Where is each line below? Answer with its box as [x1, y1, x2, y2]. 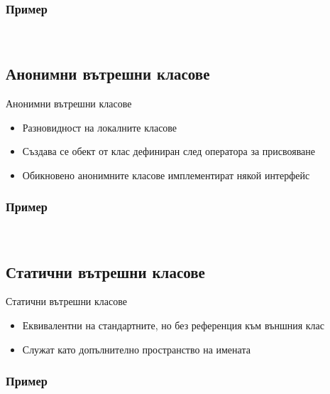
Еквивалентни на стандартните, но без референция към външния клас [22, 318, 324, 332]
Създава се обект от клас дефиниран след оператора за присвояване [22, 144, 316, 159]
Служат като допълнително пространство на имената [22, 341, 251, 356]
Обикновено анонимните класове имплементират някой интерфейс [22, 167, 310, 182]
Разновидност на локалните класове [22, 119, 177, 134]
